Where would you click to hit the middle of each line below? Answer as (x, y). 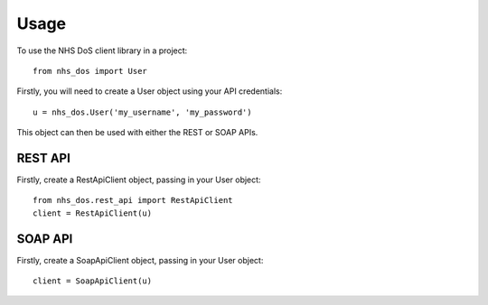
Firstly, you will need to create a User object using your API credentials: (150, 91)
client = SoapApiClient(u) (93, 281)
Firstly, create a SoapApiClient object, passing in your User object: (140, 260)
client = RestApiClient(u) (93, 213)
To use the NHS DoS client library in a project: (102, 51)
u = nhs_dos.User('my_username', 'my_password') (142, 112)
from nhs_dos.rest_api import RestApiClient (133, 200)
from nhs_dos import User (90, 71)
